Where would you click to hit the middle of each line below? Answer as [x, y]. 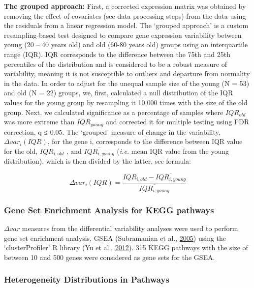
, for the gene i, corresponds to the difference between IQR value [145, 141]
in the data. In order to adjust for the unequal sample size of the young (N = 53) [127, 83]
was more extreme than [39, 122]
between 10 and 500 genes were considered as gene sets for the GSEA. [110, 257]
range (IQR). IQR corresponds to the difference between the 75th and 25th [117, 54]
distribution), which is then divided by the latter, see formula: [97, 161]
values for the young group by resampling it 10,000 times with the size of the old [126, 102]
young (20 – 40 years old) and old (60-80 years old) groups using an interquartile [126, 44]
